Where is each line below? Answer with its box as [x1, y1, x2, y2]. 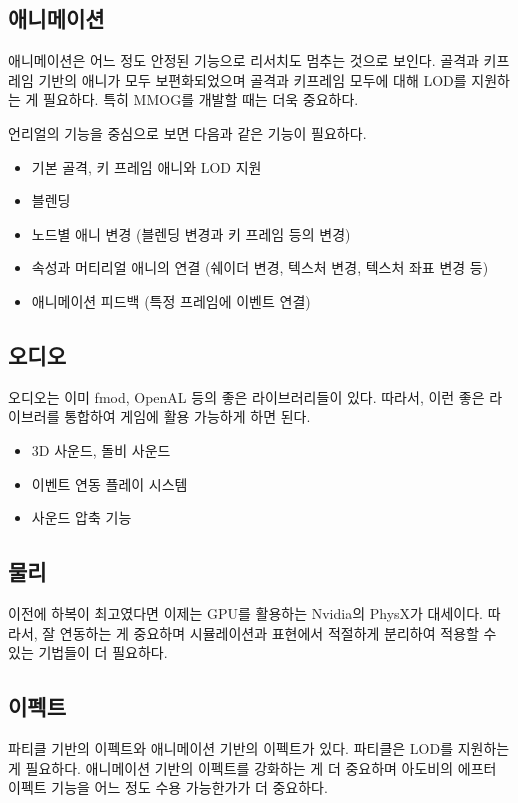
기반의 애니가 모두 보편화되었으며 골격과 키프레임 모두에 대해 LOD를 [38, 69, 467, 90]
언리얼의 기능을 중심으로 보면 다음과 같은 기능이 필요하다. [8, 122, 367, 143]
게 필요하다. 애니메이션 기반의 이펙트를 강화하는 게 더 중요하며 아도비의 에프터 [8, 757, 497, 778]
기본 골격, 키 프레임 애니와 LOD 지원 [31, 156, 262, 177]
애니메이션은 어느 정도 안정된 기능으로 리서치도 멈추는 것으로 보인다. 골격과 [8, 50, 479, 71]
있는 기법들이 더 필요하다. [8, 642, 168, 663]
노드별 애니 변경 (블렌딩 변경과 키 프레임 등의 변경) [31, 223, 351, 244]
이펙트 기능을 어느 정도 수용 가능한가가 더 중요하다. [8, 777, 328, 798]
